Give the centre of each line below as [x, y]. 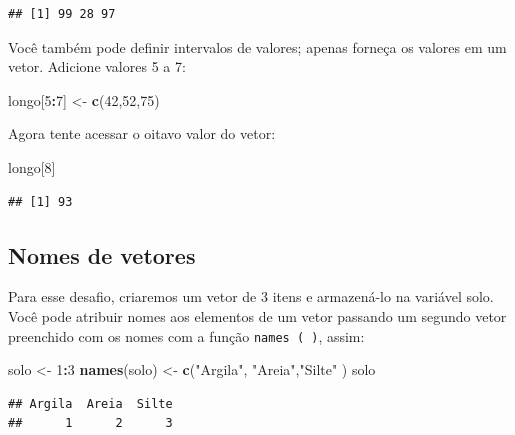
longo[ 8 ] [32, 166]
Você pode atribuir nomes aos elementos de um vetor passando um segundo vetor [257, 315]
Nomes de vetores [102, 254]
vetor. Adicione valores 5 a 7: [97, 66]
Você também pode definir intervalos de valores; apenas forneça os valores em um [257, 46]
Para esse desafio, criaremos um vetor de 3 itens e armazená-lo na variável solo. [251, 296]
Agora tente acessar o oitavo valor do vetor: [142, 133]
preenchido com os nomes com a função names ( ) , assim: [186, 335]
